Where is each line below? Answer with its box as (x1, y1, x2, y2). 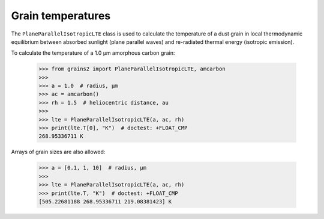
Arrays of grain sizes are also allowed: (11, 148, 106, 156)
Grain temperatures (11, 9, 111, 22)
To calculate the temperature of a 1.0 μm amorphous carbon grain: (11, 49, 175, 57)
